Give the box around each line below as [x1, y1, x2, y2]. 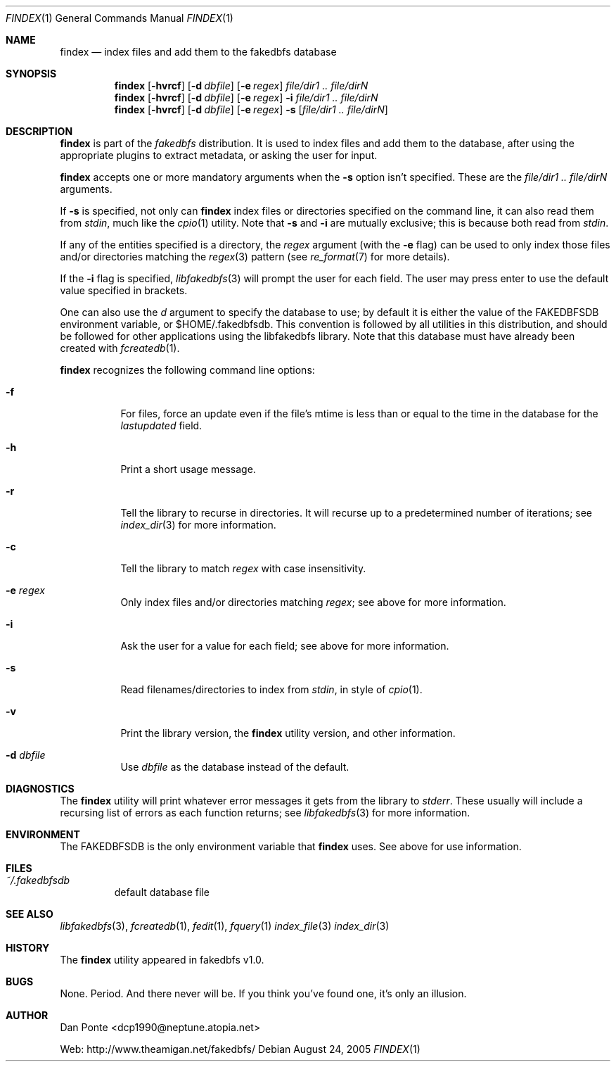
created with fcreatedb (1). [60, 342, 180, 354]
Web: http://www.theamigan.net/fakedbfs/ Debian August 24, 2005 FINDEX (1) [60, 1043, 421, 1055]
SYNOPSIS [6, 68, 57, 80]
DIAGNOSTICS [6, 783, 75, 795]
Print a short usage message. [120, 463, 256, 475]
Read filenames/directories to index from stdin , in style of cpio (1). [120, 683, 423, 695]
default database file [114, 886, 210, 898]
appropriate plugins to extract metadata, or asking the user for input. [60, 149, 378, 161]
